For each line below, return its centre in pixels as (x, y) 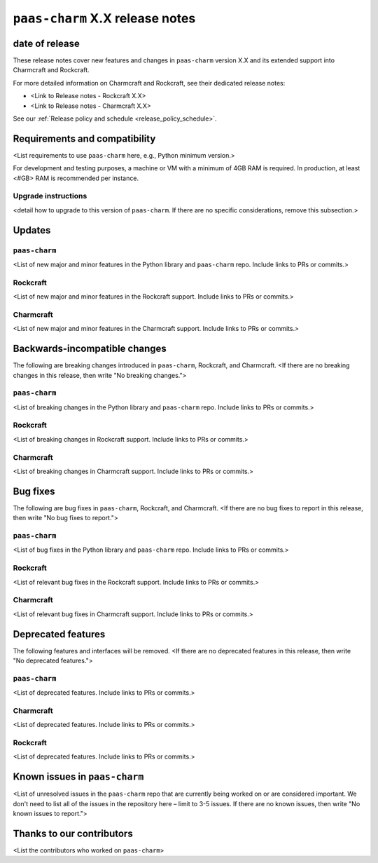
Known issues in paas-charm (78, 777)
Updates (32, 230)
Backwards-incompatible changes (90, 349)
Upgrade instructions (50, 196)
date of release (47, 43)
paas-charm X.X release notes (104, 18)
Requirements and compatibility (84, 138)
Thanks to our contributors (73, 833)
